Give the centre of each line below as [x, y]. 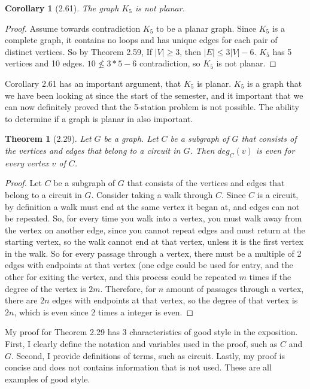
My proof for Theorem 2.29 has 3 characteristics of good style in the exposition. [151, 332]
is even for [275, 150]
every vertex [27, 162]
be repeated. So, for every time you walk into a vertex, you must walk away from [154, 218]
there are [21, 300]
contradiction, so [170, 63]
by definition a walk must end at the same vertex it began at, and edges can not [152, 206]
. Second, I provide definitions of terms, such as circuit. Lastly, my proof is [148, 355]
